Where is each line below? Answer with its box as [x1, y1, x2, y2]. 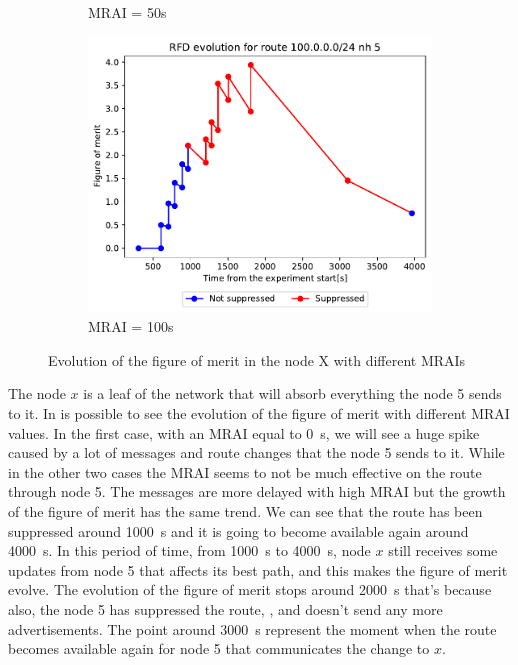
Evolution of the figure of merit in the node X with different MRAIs [48, 349, 466, 370]
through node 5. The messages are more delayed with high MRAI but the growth [8, 481, 506, 502]
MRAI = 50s [88, 2, 167, 22]
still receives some [388, 540, 498, 561]
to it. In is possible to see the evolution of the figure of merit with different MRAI [8, 403, 510, 424]
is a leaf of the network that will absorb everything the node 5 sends [83, 383, 502, 404]
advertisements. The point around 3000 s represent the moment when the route [8, 618, 497, 639]
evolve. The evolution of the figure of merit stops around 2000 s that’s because [8, 579, 492, 600]
